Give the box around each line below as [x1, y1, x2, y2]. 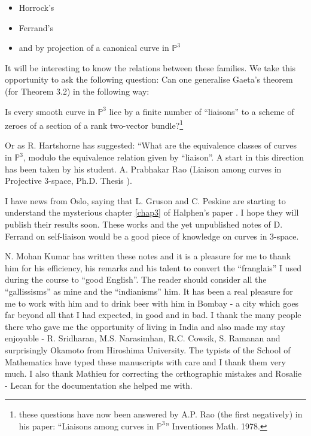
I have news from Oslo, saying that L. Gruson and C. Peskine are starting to [5, 194, 286, 207]
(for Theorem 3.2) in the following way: [5, 84, 150, 97]
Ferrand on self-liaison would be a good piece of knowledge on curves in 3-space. [5, 229, 299, 242]
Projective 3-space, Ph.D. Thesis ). [5, 174, 132, 187]
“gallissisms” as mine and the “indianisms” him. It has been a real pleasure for [5, 284, 293, 297]
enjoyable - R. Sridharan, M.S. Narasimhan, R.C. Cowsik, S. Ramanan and [5, 332, 280, 344]
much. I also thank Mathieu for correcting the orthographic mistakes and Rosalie [5, 367, 302, 380]
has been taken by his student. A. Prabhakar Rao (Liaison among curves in [5, 162, 282, 175]
